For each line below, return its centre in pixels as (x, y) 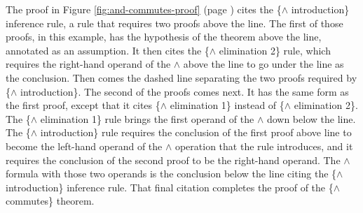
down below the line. (311, 118)
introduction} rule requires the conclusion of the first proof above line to (196, 132)
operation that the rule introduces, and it (264, 146)
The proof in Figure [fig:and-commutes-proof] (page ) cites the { (144, 9)
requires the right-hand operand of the (88, 64)
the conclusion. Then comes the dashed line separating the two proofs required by (181, 77)
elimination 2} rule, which (275, 50)
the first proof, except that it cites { (83, 105)
